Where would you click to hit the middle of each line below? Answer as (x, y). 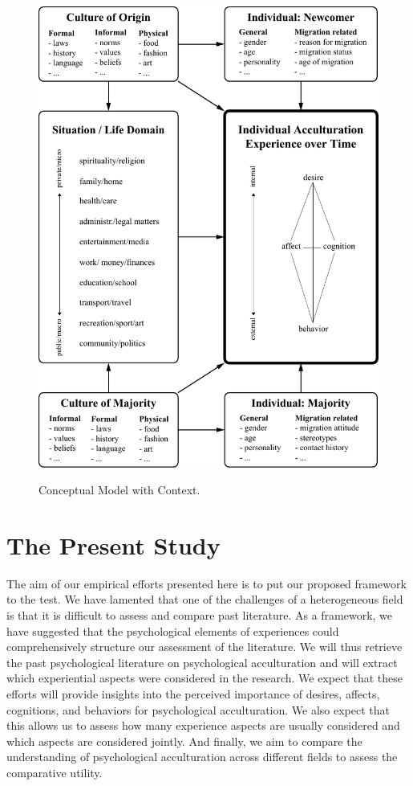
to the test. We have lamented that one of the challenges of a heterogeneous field (205, 599)
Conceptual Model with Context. (119, 490)
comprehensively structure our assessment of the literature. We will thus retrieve (204, 647)
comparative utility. (55, 772)
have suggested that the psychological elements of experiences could (173, 630)
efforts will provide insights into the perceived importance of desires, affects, (193, 694)
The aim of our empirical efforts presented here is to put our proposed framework (206, 583)
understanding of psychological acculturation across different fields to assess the (202, 757)
